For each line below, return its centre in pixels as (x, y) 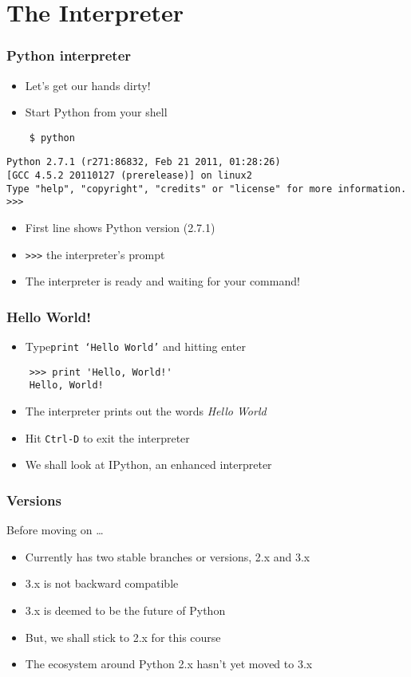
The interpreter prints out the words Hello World (146, 411)
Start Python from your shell (96, 112)
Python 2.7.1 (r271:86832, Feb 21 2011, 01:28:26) (144, 162)
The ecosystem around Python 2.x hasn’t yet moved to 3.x (169, 664)
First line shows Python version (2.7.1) (120, 228)
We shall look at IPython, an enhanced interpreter (148, 464)
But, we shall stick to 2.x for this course (123, 637)
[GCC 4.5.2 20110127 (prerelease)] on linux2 (129, 176)
